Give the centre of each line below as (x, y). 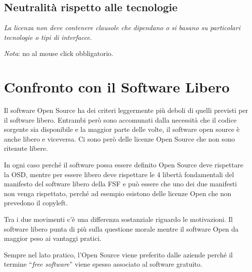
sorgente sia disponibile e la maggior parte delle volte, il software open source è (122, 129)
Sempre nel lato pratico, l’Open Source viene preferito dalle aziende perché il (118, 254)
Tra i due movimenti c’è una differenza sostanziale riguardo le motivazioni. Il (118, 219)
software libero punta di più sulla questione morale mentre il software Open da (121, 228)
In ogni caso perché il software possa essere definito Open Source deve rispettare (124, 165)
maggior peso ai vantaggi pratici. (53, 238)
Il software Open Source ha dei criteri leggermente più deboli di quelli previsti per (126, 110)
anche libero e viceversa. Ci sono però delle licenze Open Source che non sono (119, 138)
